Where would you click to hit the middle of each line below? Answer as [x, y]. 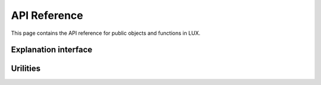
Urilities [26, 69]
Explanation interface [52, 50]
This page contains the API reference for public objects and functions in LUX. [106, 33]
